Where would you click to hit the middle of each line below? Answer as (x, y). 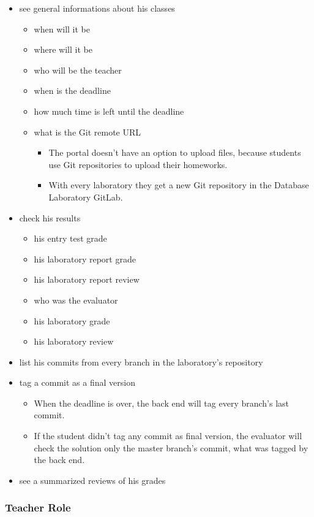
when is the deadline (72, 90)
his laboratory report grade (85, 258)
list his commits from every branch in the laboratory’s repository (141, 362)
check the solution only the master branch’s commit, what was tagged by (171, 447)
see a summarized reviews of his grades (92, 480)
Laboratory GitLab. (86, 197)
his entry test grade (70, 238)
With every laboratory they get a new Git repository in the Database (179, 185)
